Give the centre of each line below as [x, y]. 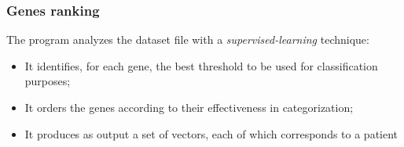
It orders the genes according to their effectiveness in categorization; [189, 107]
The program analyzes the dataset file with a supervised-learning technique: [188, 39]
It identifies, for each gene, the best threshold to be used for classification [201, 65]
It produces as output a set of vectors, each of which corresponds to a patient [211, 133]
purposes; [48, 81]
